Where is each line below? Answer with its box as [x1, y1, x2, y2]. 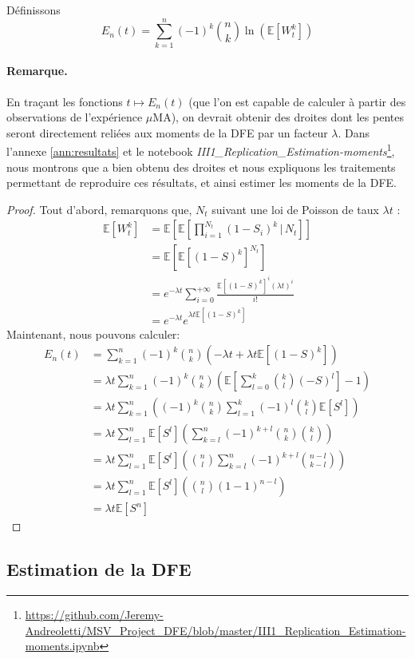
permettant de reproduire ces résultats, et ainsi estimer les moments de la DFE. [6, 174, 397, 191]
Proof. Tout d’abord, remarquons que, [6, 200, 192, 217]
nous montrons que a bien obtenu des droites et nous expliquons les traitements [6, 158, 396, 175]
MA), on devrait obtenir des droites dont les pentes [152, 109, 404, 125]
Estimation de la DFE [6, 557, 192, 582]
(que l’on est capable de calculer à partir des [188, 93, 406, 109]
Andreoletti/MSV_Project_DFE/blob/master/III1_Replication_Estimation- [25, 621, 406, 638]
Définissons [6, 2, 61, 18]
